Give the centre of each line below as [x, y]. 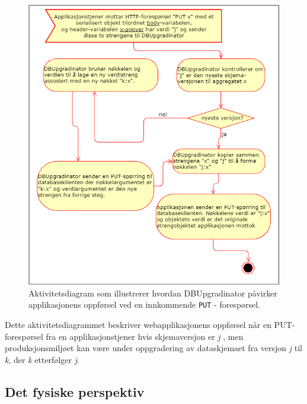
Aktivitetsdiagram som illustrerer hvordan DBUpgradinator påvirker [153, 293]
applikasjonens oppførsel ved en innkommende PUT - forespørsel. [145, 304]
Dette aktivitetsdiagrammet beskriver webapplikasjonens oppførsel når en [138, 325]
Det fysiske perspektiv [75, 391]
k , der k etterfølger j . [42, 359]
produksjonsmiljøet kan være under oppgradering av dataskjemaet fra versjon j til [153, 348]
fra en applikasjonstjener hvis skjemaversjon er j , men [145, 336]
